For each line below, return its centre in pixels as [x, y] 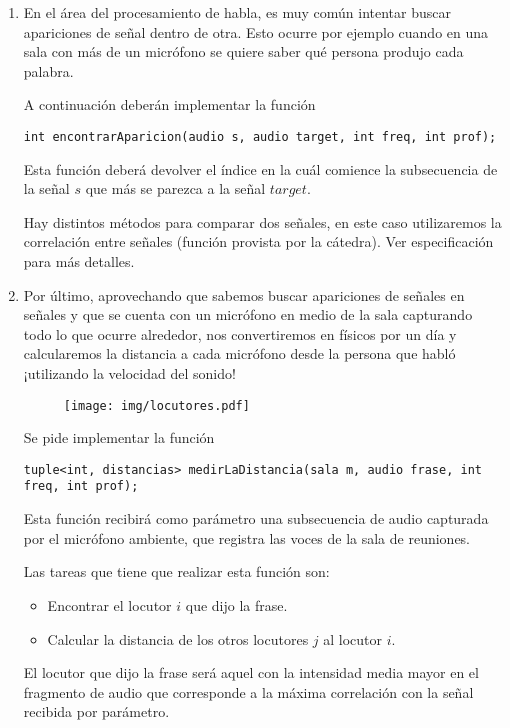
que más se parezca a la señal [175, 188]
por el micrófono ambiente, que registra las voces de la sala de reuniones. [247, 537]
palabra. [48, 70]
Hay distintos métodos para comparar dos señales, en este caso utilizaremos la [262, 221]
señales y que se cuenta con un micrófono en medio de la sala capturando [248, 314]
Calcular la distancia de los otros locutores [178, 638]
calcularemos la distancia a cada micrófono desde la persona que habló [239, 353]
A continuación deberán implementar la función [169, 104]
